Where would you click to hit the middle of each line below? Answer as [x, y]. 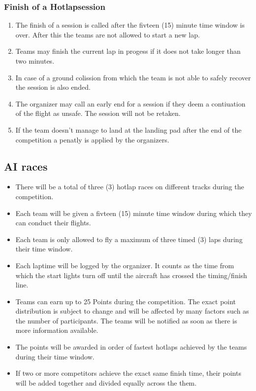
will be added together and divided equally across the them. [106, 382]
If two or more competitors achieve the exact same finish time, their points [128, 373]
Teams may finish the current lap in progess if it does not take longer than [128, 51]
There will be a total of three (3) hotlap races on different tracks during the [130, 187]
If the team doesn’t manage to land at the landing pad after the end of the [128, 129]
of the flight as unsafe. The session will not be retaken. [98, 113]
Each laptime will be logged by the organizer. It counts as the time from [125, 265]
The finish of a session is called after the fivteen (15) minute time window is [130, 25]
